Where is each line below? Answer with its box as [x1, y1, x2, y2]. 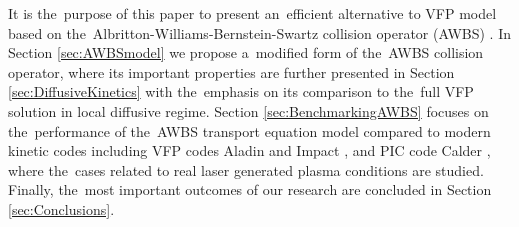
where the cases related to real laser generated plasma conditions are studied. [8, 159, 484, 180]
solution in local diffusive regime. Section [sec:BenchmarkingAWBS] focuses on [8, 100, 489, 121]
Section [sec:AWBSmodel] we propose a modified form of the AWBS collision [8, 42, 484, 63]
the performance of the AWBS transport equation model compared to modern [8, 120, 491, 141]
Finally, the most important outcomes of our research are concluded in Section [8, 179, 492, 200]
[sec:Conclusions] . [8, 198, 115, 219]
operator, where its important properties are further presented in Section [8, 61, 455, 82]
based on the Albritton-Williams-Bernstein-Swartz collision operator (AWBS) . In [8, 22, 511, 43]
